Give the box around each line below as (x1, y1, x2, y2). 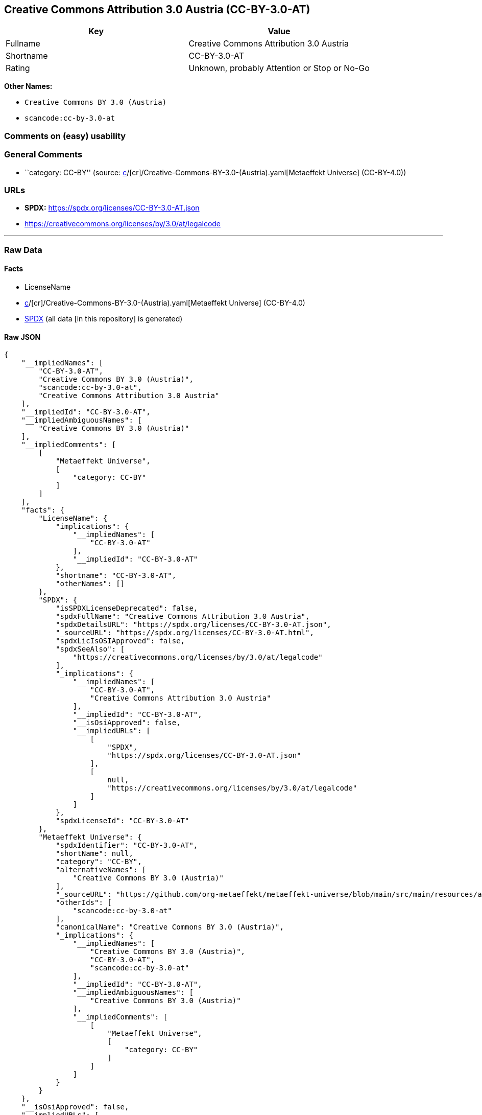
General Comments (4, 149, 83, 160)
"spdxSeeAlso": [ (56, 645, 125, 654)
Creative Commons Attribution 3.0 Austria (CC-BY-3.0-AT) (4, 3, 310, 16)
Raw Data (4, 244, 42, 255)
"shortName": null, (56, 849, 133, 858)
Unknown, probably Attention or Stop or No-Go (188, 63, 370, 74)
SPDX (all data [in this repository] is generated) (25, 314, 183, 323)
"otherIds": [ (56, 898, 112, 907)
